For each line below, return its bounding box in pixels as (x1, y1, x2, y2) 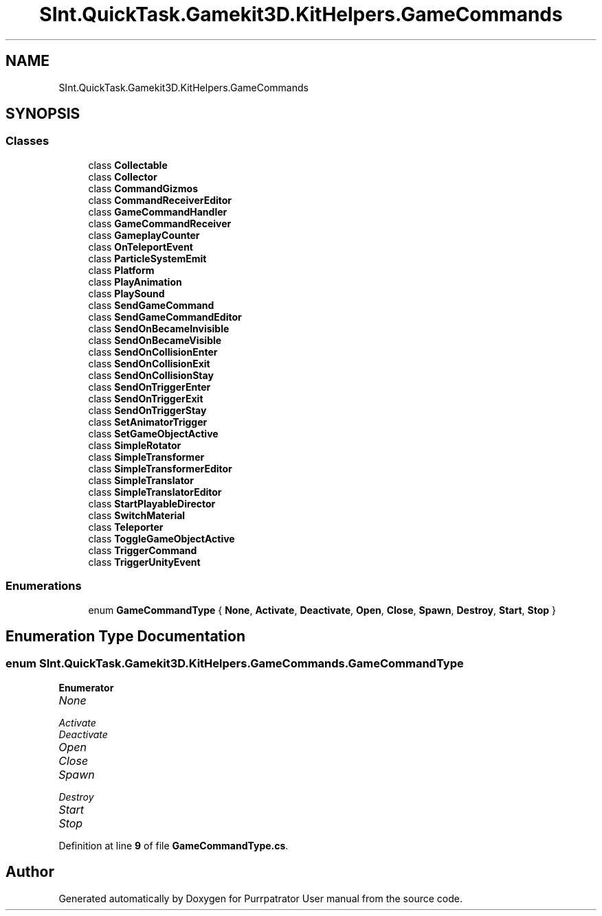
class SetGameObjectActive (88, 427, 219, 439)
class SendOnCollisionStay (88, 369, 214, 381)
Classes (5, 134, 49, 148)
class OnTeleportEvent (88, 240, 193, 253)
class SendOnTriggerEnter (88, 380, 211, 393)
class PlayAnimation (88, 275, 182, 288)
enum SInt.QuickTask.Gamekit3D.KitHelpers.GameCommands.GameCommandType (5, 656, 464, 671)
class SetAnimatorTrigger (88, 415, 208, 428)
